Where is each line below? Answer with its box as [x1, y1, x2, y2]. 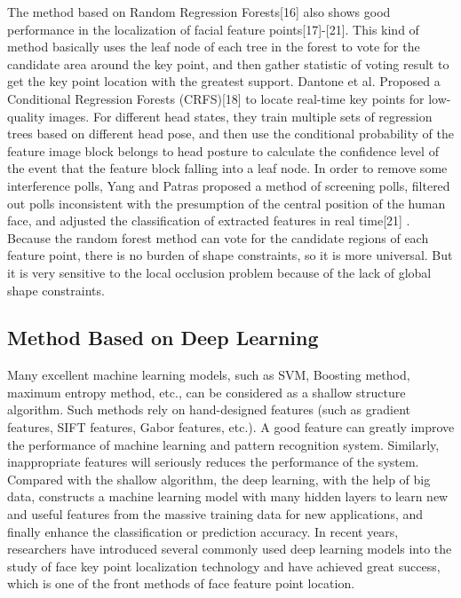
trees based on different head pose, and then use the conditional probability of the [7, 124, 454, 143]
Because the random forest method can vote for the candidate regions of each [7, 228, 429, 247]
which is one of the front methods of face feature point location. [7, 574, 355, 593]
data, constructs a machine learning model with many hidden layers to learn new [7, 487, 449, 506]
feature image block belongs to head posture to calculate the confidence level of [7, 141, 439, 160]
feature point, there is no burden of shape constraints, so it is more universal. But [7, 246, 453, 264]
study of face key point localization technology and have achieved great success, [7, 556, 441, 575]
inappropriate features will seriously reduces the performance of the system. [7, 452, 419, 471]
